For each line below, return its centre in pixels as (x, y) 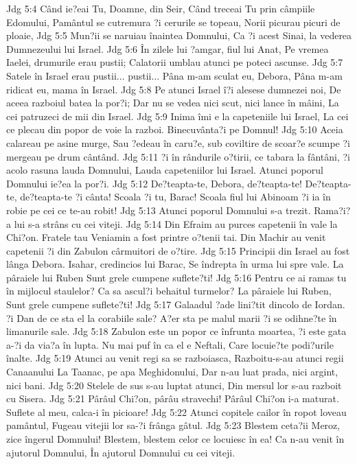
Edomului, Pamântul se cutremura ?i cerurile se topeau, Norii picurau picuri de (173, 22)
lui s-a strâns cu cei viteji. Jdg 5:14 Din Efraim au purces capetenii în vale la (176, 223)
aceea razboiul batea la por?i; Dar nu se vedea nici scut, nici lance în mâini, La (173, 103)
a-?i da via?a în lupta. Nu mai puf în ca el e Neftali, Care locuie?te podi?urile (170, 344)
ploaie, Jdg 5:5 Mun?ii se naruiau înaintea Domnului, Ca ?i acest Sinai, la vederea (179, 35)
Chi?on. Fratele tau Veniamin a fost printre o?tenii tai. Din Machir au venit (166, 237)
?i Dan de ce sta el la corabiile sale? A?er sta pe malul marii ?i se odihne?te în (172, 317)
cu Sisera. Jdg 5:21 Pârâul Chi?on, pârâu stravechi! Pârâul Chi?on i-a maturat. (173, 398)
